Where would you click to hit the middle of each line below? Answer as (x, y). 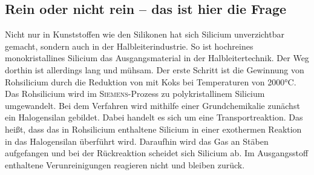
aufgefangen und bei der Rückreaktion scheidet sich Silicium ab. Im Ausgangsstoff (157, 153)
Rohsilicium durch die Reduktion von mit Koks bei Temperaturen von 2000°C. (151, 81)
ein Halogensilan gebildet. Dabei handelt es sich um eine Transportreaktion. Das (154, 117)
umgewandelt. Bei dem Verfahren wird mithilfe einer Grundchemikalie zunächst (152, 105)
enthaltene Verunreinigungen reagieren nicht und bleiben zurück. (125, 164)
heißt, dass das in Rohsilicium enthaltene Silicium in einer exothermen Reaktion (153, 129)
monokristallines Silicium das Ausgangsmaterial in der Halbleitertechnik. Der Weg (157, 58)
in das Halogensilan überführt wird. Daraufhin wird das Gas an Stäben (137, 141)
